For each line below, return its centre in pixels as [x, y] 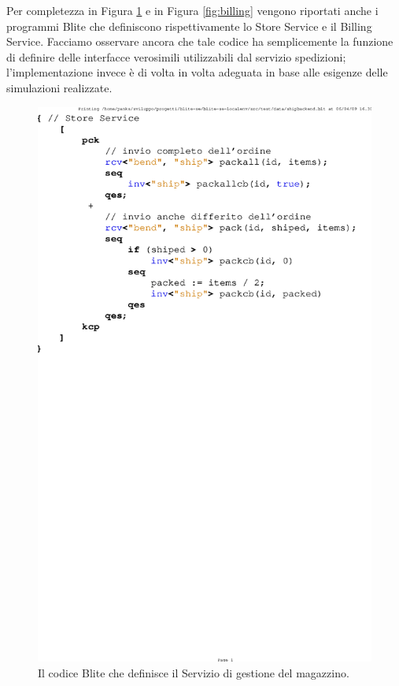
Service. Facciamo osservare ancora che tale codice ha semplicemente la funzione [200, 41]
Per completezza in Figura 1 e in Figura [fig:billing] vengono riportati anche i [192, 10]
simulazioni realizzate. [59, 87]
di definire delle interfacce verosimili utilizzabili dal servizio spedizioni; [176, 56]
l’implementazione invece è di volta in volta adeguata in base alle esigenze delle [197, 72]
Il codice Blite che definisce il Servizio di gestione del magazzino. [194, 672]
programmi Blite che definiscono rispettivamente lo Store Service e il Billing [189, 26]
